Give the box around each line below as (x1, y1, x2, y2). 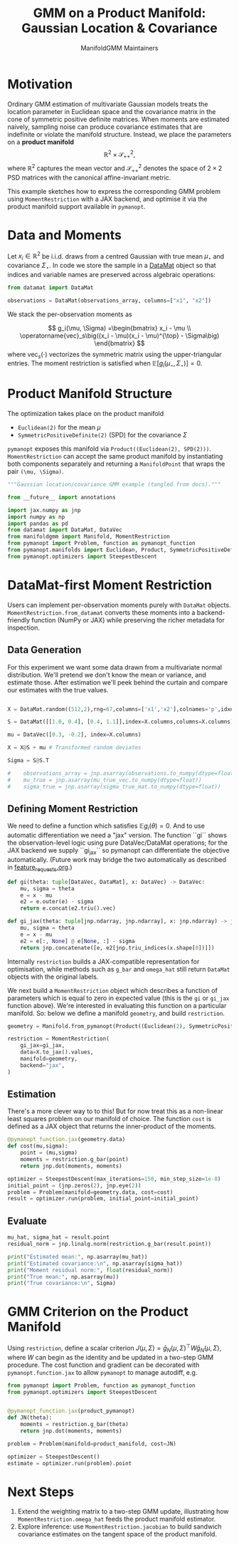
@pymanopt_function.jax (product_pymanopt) (7, 1408, 135, 1415)
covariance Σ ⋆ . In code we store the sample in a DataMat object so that (7, 261, 216, 271)
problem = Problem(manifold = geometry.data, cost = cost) (7, 1188, 174, 1196)
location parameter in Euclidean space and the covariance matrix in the (7, 107, 216, 115)
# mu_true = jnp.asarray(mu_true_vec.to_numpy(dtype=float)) (7, 776, 202, 784)
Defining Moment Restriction (7, 803, 139, 815)
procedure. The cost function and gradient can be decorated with (7, 1361, 200, 1369)
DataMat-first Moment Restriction (7, 577, 212, 593)
